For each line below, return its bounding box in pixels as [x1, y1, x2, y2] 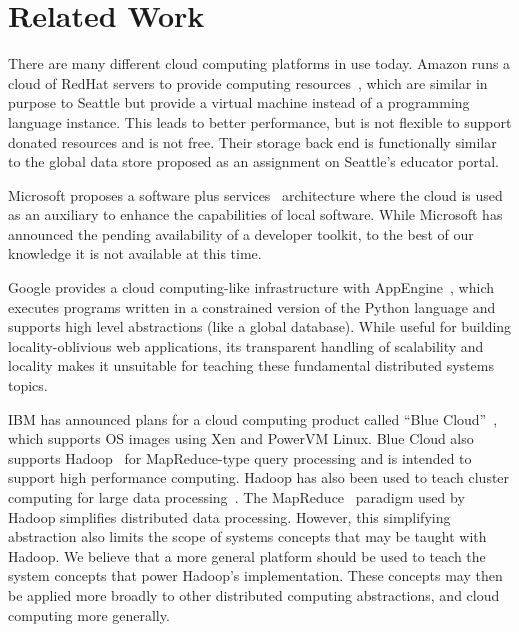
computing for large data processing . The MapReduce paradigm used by [8, 487, 465, 507]
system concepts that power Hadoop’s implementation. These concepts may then [8, 565, 503, 586]
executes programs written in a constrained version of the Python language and [8, 296, 496, 317]
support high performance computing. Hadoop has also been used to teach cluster [8, 467, 510, 488]
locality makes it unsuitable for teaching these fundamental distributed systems [8, 355, 494, 376]
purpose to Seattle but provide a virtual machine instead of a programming [8, 92, 470, 113]
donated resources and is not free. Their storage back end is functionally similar [8, 131, 497, 152]
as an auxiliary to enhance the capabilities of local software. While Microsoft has [8, 204, 503, 225]
